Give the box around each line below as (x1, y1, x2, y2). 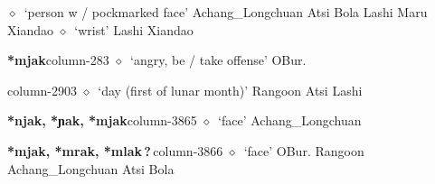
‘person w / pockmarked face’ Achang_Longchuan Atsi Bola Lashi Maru (24, 3, 428, 21)
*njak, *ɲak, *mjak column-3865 (7, 111, 197, 130)
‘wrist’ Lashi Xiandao (74, 20, 194, 39)
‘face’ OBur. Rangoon (243, 141, 364, 160)
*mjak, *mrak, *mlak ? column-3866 (7, 141, 223, 160)
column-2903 (7, 80, 77, 99)
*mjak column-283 (7, 51, 109, 69)
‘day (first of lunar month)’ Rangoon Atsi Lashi (98, 80, 363, 99)
